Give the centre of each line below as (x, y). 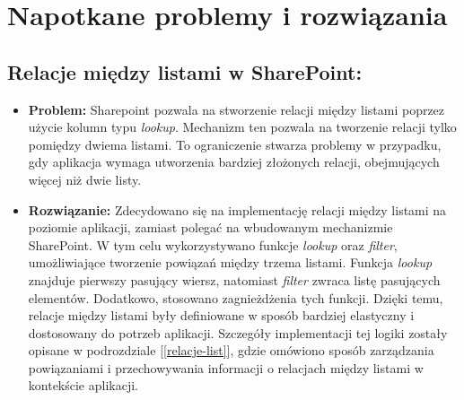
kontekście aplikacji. (83, 385)
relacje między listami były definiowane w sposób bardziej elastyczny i (221, 315)
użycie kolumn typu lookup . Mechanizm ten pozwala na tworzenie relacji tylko (242, 127)
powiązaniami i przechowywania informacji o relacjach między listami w (226, 367)
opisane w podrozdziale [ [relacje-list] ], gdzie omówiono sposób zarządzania (231, 350)
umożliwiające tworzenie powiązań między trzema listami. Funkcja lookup (230, 262)
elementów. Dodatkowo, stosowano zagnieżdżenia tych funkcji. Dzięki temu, (236, 297)
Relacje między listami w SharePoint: (185, 71)
